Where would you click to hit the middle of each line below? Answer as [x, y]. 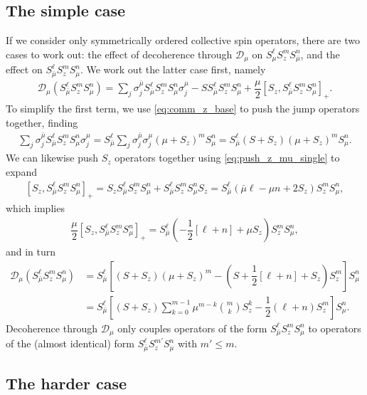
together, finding [42, 122]
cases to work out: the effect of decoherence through [119, 54]
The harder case [66, 383]
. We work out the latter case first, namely [173, 69]
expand [21, 171]
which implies [35, 208]
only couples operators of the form [192, 328]
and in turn [31, 252]
